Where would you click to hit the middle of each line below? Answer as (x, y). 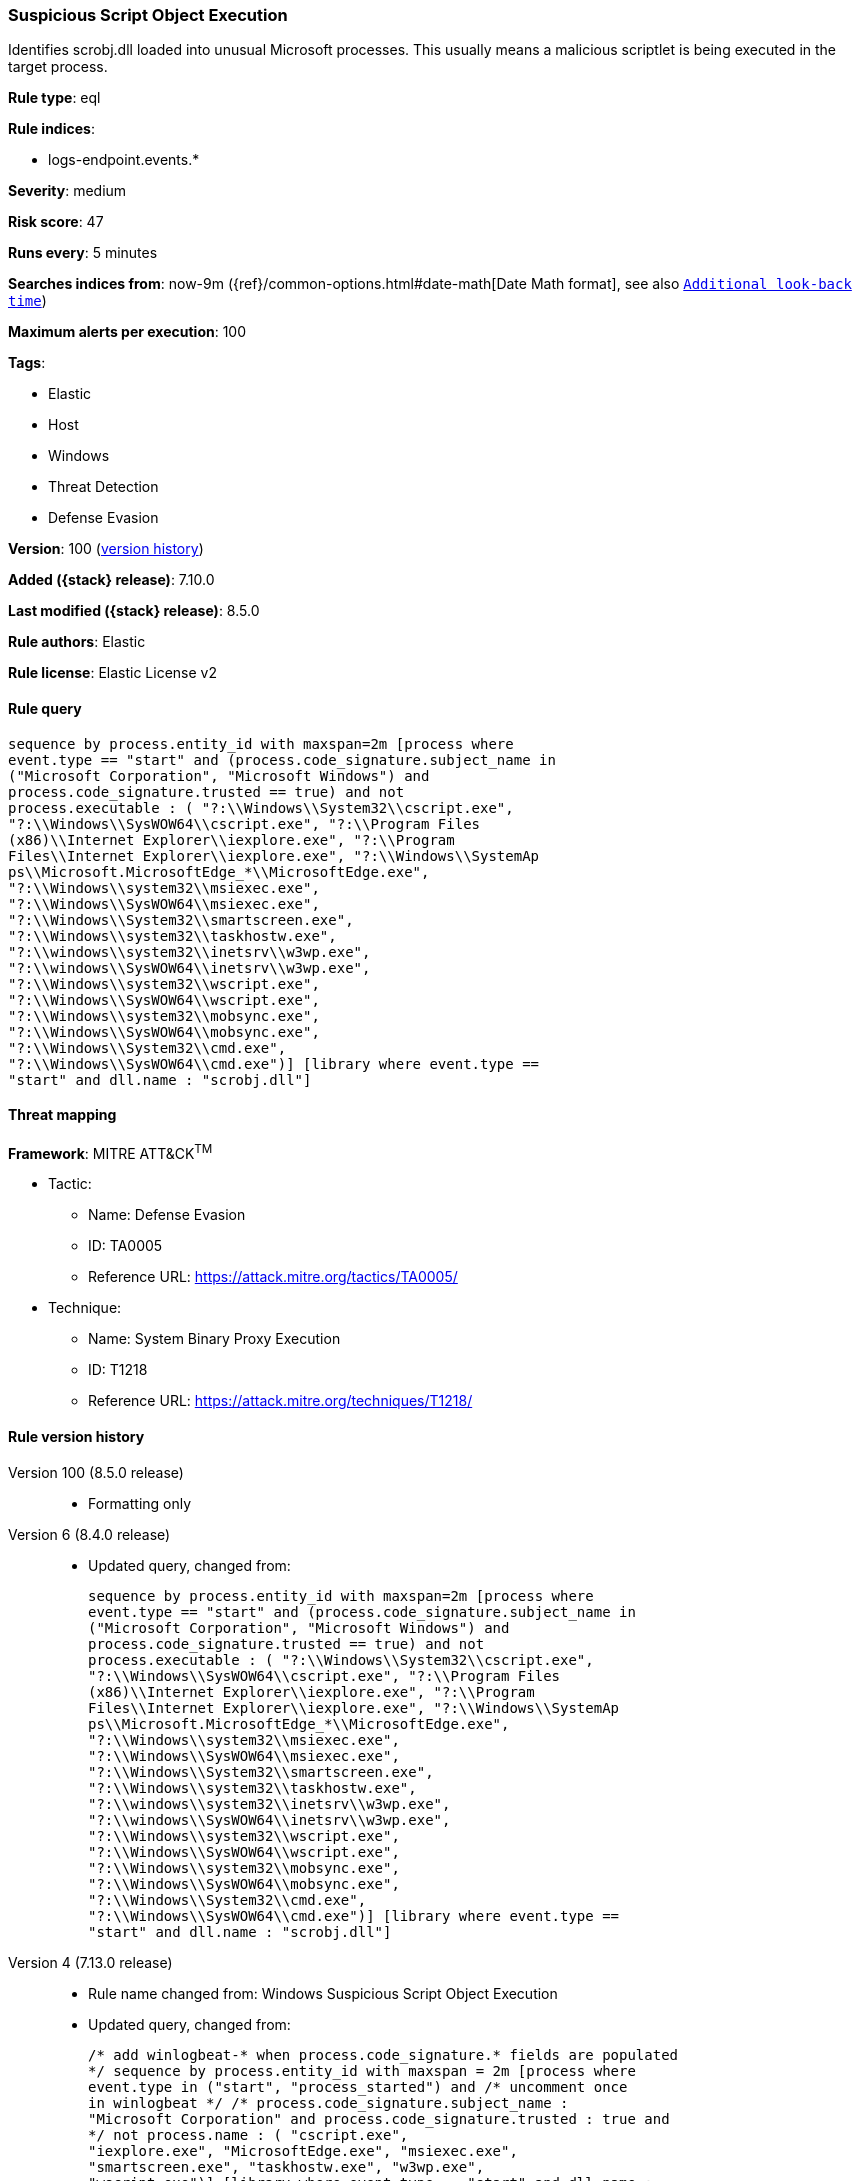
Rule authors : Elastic (77, 642)
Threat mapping (62, 1115)
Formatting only (140, 1503)
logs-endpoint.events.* (124, 160)
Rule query (45, 708)
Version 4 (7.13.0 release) (90, 1962)
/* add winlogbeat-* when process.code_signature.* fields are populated (383, 2054)
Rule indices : (51, 129)
